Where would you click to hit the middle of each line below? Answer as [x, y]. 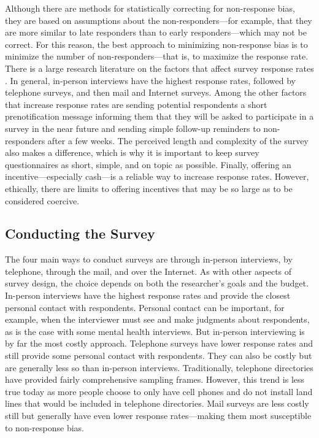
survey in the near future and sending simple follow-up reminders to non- [143, 128]
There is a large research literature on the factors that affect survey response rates [159, 68]
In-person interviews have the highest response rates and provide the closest [148, 295]
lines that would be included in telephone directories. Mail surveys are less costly [157, 403]
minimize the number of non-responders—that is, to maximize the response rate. [157, 56]
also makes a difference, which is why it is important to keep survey [132, 152]
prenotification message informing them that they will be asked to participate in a [159, 116]
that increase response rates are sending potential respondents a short [136, 104]
